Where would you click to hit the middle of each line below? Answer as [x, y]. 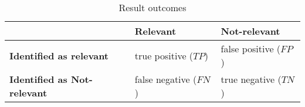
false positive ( [251, 49]
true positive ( [164, 55]
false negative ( [166, 79]
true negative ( [251, 79]
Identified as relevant [59, 55]
